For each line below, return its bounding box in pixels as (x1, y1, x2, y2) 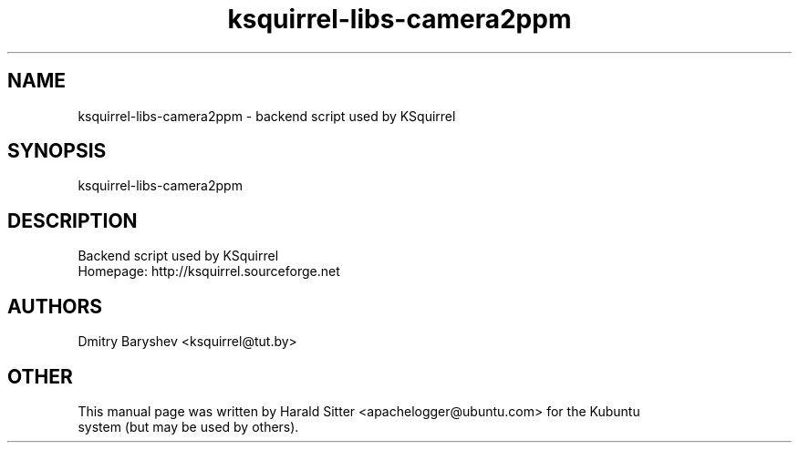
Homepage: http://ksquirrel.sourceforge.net (78, 263, 340, 280)
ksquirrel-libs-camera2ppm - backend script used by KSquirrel (78, 107, 456, 124)
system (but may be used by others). (78, 418, 299, 435)
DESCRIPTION (7, 209, 138, 232)
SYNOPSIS (7, 139, 107, 163)
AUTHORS (7, 294, 103, 318)
